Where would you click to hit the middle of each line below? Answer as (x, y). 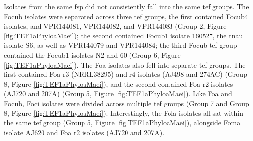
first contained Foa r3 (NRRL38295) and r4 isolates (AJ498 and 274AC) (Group (126, 74)
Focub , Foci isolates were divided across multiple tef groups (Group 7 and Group (126, 103)
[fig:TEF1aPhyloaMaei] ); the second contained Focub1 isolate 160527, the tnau (124, 35)
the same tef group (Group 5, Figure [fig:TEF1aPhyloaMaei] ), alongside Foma (122, 123)
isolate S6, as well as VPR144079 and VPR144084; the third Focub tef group (121, 45)
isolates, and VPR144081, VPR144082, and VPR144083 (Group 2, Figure (115, 26)
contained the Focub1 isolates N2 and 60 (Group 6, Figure (92, 54)
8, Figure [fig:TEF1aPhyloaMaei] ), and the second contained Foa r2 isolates (119, 84)
